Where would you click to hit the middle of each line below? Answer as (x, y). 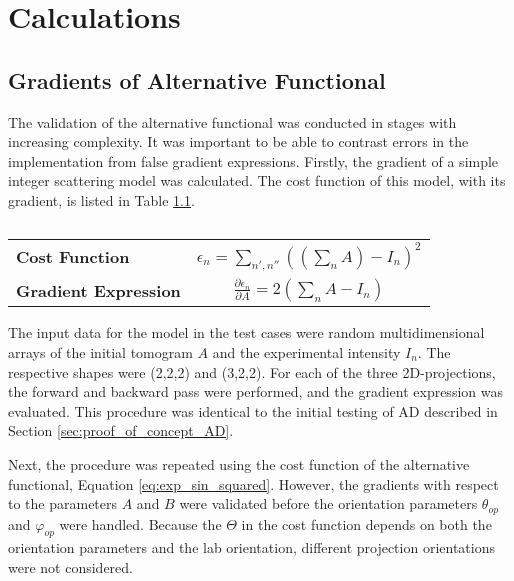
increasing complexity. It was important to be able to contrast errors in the (238, 141)
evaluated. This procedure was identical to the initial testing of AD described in (253, 410)
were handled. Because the (140, 523)
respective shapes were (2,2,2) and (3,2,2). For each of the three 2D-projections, (252, 371)
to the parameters (63, 503)
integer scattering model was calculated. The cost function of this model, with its (257, 180)
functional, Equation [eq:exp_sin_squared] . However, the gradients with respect (253, 483)
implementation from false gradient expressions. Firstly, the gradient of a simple (253, 160)
